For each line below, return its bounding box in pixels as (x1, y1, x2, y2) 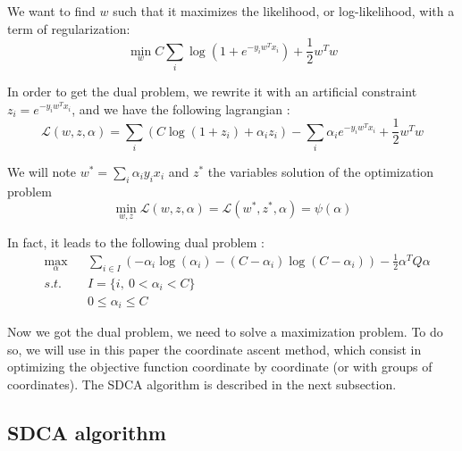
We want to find (7, 2, 96, 20)
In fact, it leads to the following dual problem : (7, 232, 265, 251)
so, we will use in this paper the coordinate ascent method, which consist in (7, 339, 422, 358)
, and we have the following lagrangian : (71, 99, 290, 118)
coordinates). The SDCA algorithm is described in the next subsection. (7, 374, 397, 393)
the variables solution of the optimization (207, 162, 434, 180)
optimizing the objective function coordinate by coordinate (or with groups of (7, 357, 433, 376)
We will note (7, 162, 76, 180)
